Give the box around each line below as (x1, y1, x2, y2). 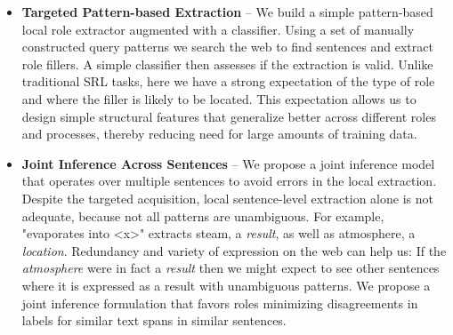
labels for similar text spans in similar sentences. (21, 311, 287, 330)
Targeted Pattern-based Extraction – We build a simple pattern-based (21, 3, 433, 20)
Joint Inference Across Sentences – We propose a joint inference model (21, 154, 435, 172)
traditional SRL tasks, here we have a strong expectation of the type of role (21, 72, 435, 91)
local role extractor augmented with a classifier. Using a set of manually (21, 20, 415, 38)
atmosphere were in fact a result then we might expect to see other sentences (21, 259, 440, 277)
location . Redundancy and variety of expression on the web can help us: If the (21, 241, 447, 259)
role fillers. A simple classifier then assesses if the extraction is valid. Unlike (21, 54, 433, 73)
